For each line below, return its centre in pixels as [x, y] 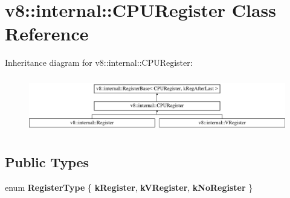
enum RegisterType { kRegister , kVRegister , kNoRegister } [129, 187]
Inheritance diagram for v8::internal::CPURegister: [99, 62]
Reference [47, 34]
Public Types [47, 161]
